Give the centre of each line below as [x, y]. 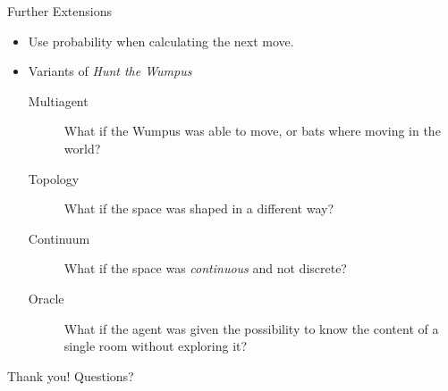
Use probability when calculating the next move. [161, 41]
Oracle [46, 298]
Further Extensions [59, 11]
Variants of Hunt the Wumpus [110, 71]
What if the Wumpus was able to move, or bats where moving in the [252, 131]
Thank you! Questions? [71, 375]
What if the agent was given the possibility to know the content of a [251, 328]
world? [82, 148]
